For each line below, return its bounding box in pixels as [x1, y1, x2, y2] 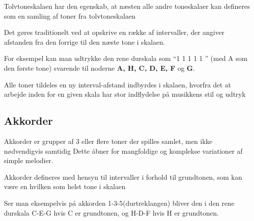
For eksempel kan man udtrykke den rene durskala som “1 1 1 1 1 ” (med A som [4, 53, 248, 63]
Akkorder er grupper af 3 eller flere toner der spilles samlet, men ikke [4, 136, 213, 146]
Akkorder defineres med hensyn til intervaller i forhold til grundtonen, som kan [4, 171, 242, 182]
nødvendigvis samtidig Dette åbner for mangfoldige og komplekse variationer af [4, 145, 243, 156]
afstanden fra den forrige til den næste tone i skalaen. [4, 36, 165, 47]
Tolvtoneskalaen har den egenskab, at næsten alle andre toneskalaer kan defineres [4, 1, 250, 11]
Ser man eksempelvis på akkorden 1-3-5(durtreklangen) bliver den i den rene [4, 197, 235, 208]
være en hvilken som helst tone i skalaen [4, 181, 126, 192]
